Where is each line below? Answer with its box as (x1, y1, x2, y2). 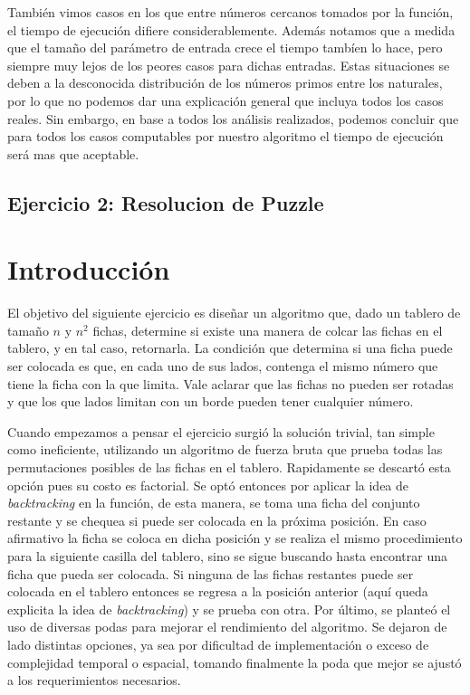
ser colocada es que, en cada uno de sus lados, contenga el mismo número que (7, 357, 438, 376)
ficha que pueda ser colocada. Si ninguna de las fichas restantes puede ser (7, 564, 414, 583)
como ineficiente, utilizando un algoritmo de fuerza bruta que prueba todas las (7, 440, 443, 459)
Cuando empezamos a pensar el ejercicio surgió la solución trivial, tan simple (7, 422, 435, 441)
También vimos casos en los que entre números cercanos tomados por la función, (7, 3, 454, 21)
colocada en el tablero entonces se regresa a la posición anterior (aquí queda (7, 582, 428, 601)
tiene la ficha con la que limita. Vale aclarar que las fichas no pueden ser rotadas (7, 374, 454, 393)
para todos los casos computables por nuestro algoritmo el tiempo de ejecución (7, 127, 444, 146)
